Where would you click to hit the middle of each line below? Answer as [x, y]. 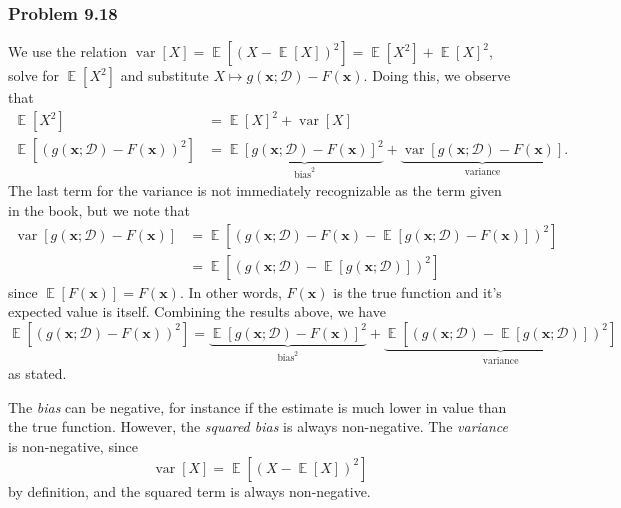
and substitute [164, 75]
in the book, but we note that [99, 209]
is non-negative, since [73, 446]
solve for [34, 75]
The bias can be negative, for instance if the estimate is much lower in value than [257, 406]
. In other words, [230, 291]
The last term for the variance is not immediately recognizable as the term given [255, 190]
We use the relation [68, 51]
